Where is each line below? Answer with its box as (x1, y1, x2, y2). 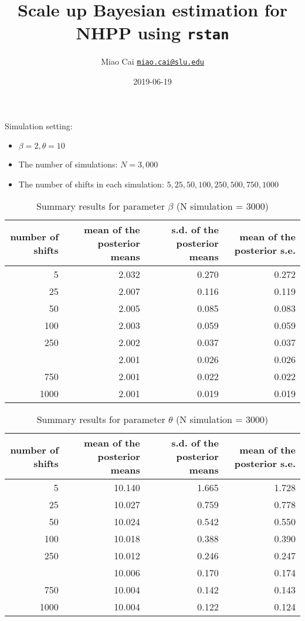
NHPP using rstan (76, 21, 229, 45)
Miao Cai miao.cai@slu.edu (101, 55, 204, 68)
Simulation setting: (5, 119, 73, 132)
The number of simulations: (18, 158, 118, 170)
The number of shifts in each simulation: (18, 177, 164, 190)
